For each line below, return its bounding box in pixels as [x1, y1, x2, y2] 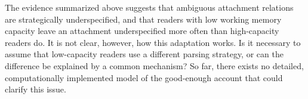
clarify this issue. [5, 83, 66, 95]
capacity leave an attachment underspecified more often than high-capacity [5, 24, 279, 37]
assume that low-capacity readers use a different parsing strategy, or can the [5, 48, 284, 60]
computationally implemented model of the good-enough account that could [5, 71, 283, 83]
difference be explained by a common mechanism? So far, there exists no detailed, [5, 59, 304, 72]
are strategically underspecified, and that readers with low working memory [5, 13, 282, 25]
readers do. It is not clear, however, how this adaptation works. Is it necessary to [5, 36, 301, 48]
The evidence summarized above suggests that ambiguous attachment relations [5, 1, 294, 13]
